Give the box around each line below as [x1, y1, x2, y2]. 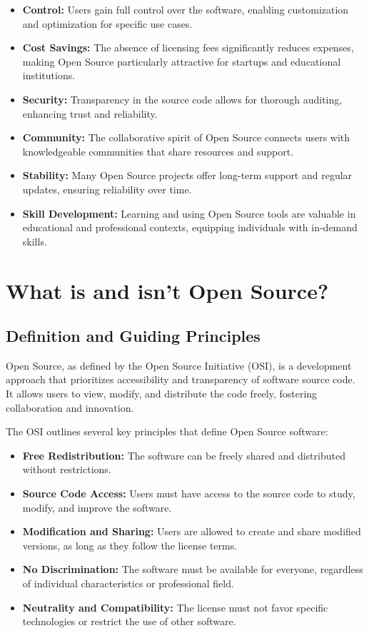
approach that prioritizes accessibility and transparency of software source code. [6, 372, 355, 387]
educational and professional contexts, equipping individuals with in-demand [22, 220, 358, 235]
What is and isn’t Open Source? [6, 275, 329, 305]
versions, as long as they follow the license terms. [22, 537, 238, 552]
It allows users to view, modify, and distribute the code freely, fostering [6, 386, 318, 401]
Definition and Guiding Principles [6, 325, 261, 347]
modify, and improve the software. [22, 500, 172, 515]
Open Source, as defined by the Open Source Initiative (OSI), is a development [6, 358, 352, 373]
